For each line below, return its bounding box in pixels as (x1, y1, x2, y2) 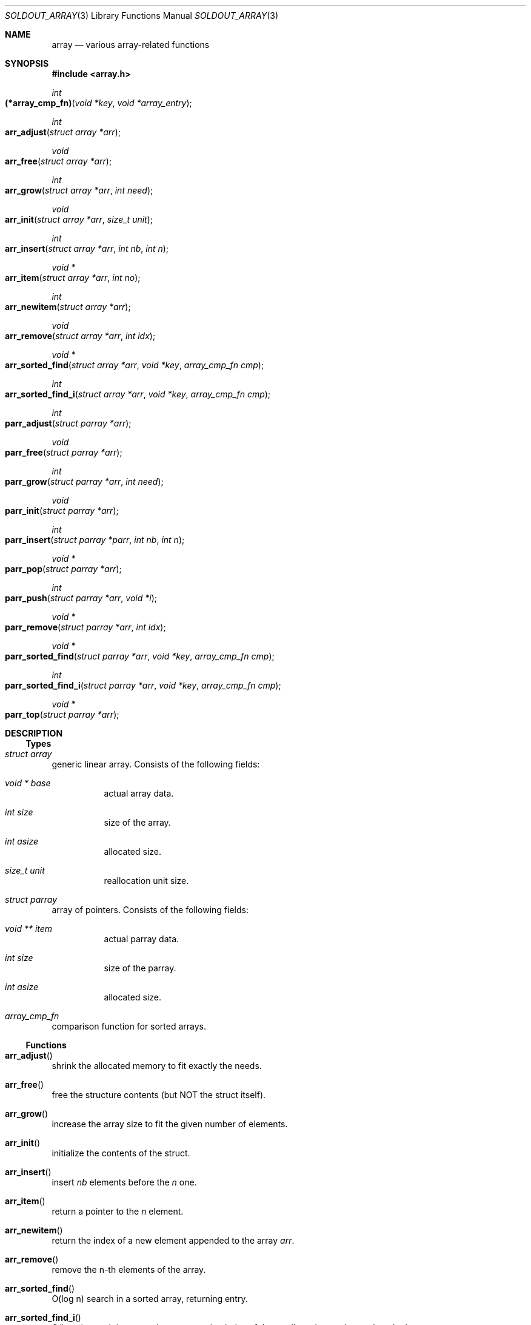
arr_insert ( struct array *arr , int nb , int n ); (5, 243, 169, 254)
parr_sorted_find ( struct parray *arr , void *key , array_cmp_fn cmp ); (5, 651, 275, 661)
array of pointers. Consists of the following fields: (52, 905, 249, 915)
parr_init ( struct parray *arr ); (5, 505, 119, 516)
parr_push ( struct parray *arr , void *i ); (5, 593, 157, 603)
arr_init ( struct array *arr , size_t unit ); (5, 214, 153, 224)
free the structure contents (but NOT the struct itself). (52, 1090, 266, 1100)
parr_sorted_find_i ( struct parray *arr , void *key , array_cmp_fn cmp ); (5, 680, 281, 690)
